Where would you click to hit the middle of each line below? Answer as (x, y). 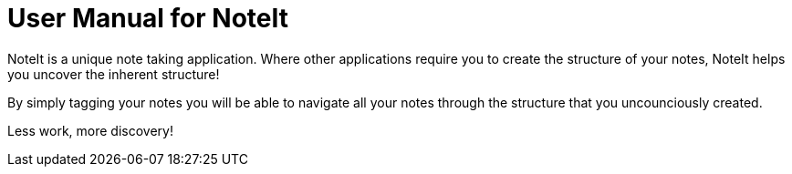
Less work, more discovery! (90, 130)
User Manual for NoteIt (148, 18)
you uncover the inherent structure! (114, 74)
